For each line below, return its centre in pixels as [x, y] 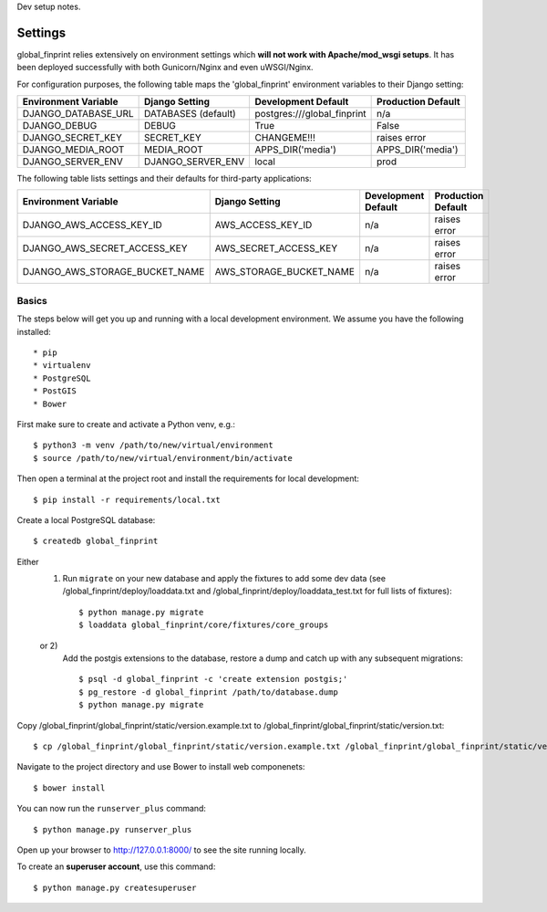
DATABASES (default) [190, 114]
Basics [32, 300]
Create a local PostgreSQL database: [86, 519]
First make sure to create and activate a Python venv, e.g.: [126, 424]
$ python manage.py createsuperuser [115, 887]
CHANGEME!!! [285, 138]
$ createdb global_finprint [96, 541]
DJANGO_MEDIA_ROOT [73, 150]
